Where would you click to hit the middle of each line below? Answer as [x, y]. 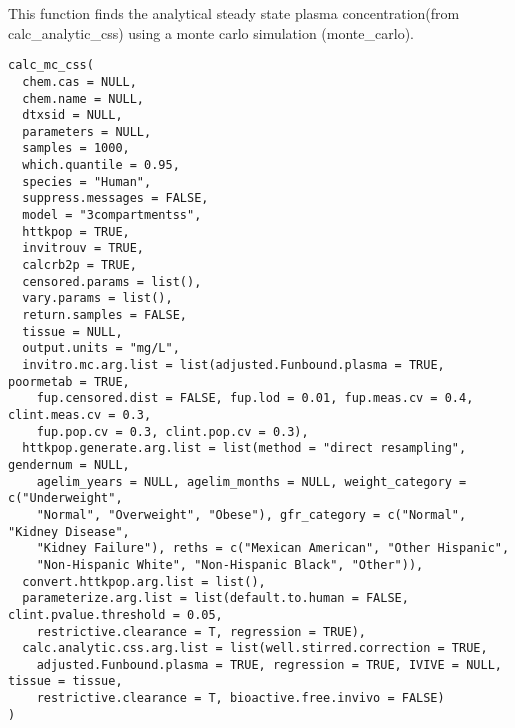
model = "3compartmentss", [112, 215]
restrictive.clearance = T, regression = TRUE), [201, 631]
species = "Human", [87, 181]
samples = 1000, [76, 148]
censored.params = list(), [112, 281]
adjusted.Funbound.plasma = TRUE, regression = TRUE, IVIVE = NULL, [269, 664]
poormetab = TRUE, [69, 381]
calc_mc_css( [51, 65]
